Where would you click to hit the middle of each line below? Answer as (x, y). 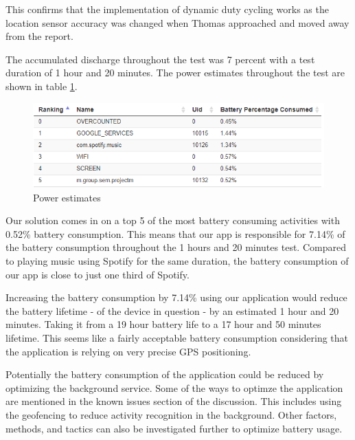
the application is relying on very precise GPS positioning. (128, 351)
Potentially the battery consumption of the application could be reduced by (165, 374)
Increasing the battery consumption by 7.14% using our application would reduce (176, 297)
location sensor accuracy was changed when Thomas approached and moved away (177, 22)
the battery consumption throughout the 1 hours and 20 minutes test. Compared (176, 247)
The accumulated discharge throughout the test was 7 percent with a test (160, 59)
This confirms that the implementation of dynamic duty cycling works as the (167, 9)
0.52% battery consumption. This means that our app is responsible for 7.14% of (175, 233)
